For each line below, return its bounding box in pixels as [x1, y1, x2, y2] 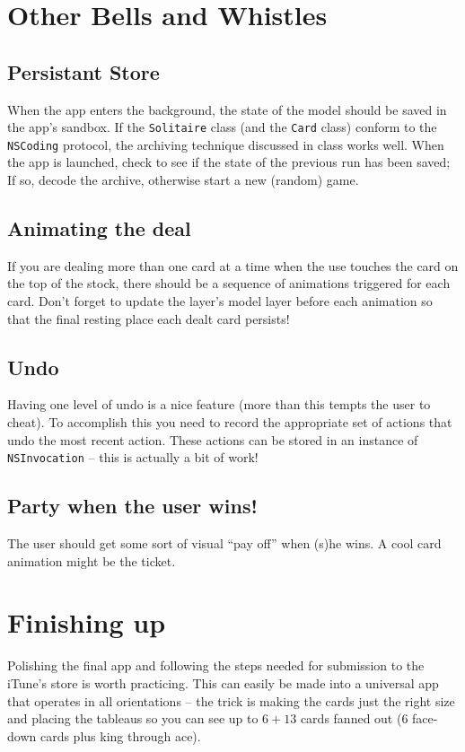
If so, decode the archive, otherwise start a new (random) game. [7, 171, 359, 189]
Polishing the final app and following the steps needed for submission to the [7, 656, 425, 675]
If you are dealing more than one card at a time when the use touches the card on [7, 256, 459, 275]
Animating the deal [7, 214, 191, 242]
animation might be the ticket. [7, 551, 176, 570]
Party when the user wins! [7, 492, 258, 520]
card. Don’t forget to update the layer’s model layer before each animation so [7, 292, 433, 310]
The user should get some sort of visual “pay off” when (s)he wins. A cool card [7, 534, 442, 553]
